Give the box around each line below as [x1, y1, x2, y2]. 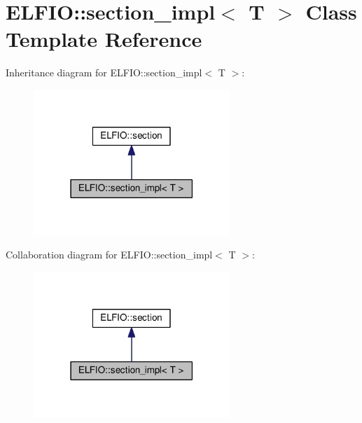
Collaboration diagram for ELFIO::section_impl [6, 247, 213, 262]
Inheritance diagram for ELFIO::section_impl [6, 65, 202, 80]
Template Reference [6, 25, 202, 53]
